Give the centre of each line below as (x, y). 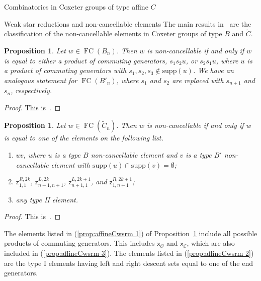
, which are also (211, 243)
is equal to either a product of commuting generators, (86, 60)
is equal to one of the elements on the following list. (84, 138)
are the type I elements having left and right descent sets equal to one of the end (128, 263)
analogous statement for (41, 80)
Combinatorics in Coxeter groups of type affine (76, 7)
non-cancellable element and (134, 155)
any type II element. (47, 199)
